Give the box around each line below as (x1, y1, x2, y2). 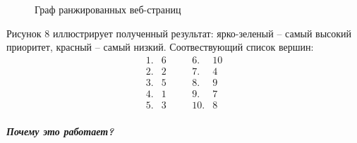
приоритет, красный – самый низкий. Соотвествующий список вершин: (6, 39, 314, 54)
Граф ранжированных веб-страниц (35, 2, 181, 16)
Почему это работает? (6, 123, 114, 138)
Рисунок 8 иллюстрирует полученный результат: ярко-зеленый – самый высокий (6, 25, 352, 40)
